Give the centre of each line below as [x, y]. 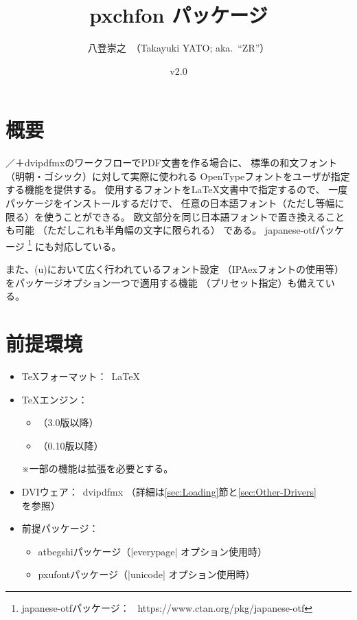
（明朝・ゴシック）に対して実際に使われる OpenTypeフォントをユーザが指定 [178, 176]
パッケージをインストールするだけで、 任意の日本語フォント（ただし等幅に [175, 203]
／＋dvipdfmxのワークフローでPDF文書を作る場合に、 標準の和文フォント [172, 163]
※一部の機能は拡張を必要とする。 [97, 468]
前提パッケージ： [60, 528]
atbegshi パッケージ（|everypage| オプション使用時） [153, 551]
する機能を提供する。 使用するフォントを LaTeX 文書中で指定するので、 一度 [177, 189]
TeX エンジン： [55, 399]
